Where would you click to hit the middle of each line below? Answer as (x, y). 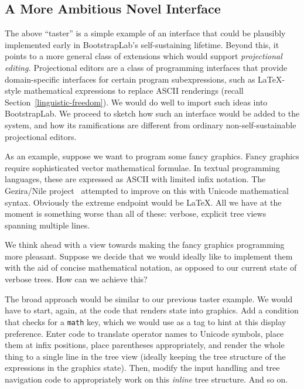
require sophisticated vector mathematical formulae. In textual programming (142, 167)
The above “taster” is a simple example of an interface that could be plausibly (145, 33)
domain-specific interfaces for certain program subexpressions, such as (130, 79)
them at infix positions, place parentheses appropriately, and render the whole (145, 345)
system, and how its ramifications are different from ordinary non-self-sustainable (151, 124)
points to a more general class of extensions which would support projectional (144, 56)
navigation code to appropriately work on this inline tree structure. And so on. (146, 379)
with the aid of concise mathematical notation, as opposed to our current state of (151, 267)
